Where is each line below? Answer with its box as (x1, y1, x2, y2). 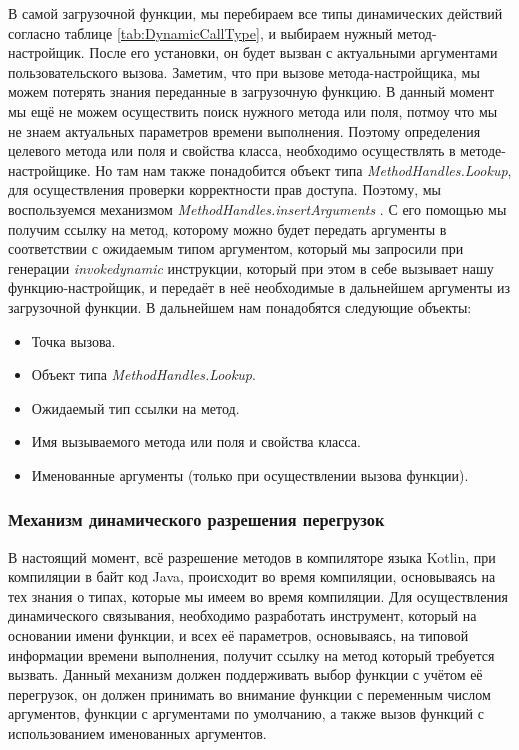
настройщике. (8, 159, 91, 180)
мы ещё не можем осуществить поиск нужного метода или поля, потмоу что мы (8, 100, 498, 121)
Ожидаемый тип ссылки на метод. (31, 397, 240, 418)
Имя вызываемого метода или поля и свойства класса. (31, 431, 361, 452)
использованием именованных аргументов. (8, 723, 267, 744)
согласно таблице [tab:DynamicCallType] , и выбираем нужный (8, 22, 393, 43)
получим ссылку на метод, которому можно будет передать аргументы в (8, 218, 447, 239)
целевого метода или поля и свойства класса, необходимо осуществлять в (8, 140, 456, 161)
